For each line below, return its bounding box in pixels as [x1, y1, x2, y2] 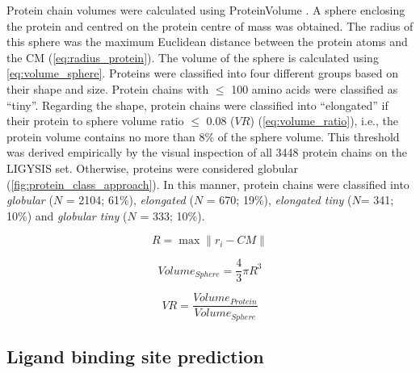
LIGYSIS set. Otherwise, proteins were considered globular [6, 159, 298, 176]
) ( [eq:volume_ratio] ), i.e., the [250, 112, 399, 129]
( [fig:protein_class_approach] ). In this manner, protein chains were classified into [6, 175, 409, 192]
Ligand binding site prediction [6, 344, 264, 369]
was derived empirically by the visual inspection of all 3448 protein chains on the [6, 144, 407, 161]
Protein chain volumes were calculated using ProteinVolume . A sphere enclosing [6, 2, 405, 18]
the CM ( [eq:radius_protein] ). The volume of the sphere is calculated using [6, 48, 379, 65]
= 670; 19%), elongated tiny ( [206, 191, 352, 208]
